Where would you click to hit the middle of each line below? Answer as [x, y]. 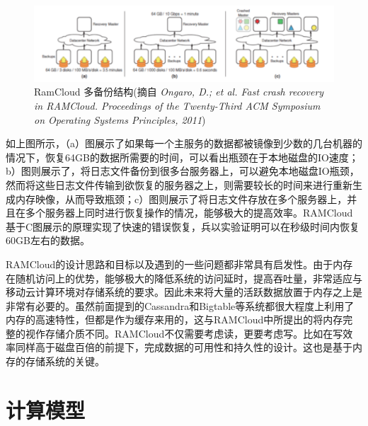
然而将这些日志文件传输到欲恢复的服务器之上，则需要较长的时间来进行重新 [179, 184]
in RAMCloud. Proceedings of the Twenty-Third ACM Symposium [177, 105]
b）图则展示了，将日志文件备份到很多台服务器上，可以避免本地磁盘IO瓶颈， [183, 171]
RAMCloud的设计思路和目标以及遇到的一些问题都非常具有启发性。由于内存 [179, 264]
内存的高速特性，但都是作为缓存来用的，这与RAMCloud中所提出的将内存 [174, 319]
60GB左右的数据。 [48, 240]
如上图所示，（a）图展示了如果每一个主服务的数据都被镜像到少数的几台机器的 [184, 143]
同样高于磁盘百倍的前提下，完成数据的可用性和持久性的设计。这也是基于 [184, 347]
